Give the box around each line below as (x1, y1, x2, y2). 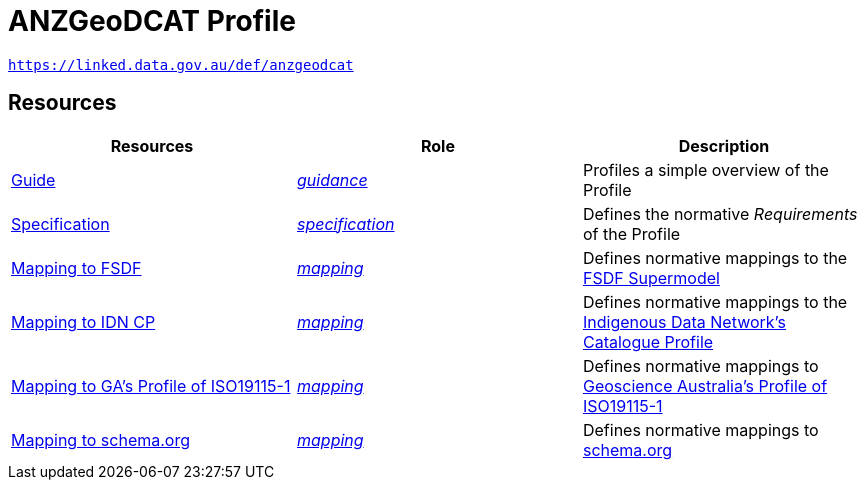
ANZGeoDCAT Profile (8, 4, 296, 38)
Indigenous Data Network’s (582, 311, 787, 332)
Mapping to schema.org (11, 429, 190, 450)
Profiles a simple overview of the (582, 159, 829, 180)
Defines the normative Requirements (582, 203, 858, 224)
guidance (296, 169, 368, 190)
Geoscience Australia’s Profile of (582, 375, 828, 396)
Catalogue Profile (582, 331, 714, 352)
